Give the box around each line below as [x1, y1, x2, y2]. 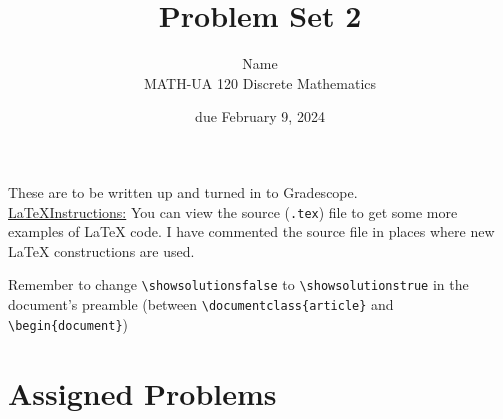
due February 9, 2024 [195, 106, 325, 127]
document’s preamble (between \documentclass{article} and [8, 294, 394, 314]
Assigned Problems [8, 372, 277, 413]
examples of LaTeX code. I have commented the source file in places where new [8, 221, 495, 242]
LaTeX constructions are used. [8, 240, 195, 261]
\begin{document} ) [8, 313, 128, 334]
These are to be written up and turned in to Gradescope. [8, 181, 358, 202]
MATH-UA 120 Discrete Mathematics [143, 72, 377, 93]
